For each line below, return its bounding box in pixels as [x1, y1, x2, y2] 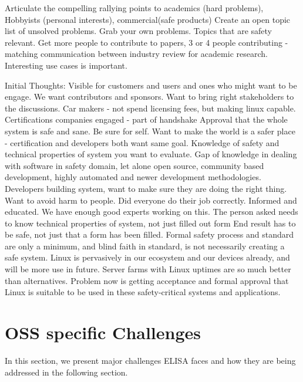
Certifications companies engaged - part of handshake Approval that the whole [5, 113, 288, 126]
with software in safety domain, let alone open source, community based [5, 159, 264, 171]
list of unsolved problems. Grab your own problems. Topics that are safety [5, 25, 272, 37]
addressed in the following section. [5, 366, 128, 378]
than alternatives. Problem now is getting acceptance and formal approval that [5, 274, 289, 286]
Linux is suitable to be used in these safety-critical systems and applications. [5, 286, 281, 298]
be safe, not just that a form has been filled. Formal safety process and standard [5, 228, 294, 241]
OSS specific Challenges [5, 320, 201, 344]
